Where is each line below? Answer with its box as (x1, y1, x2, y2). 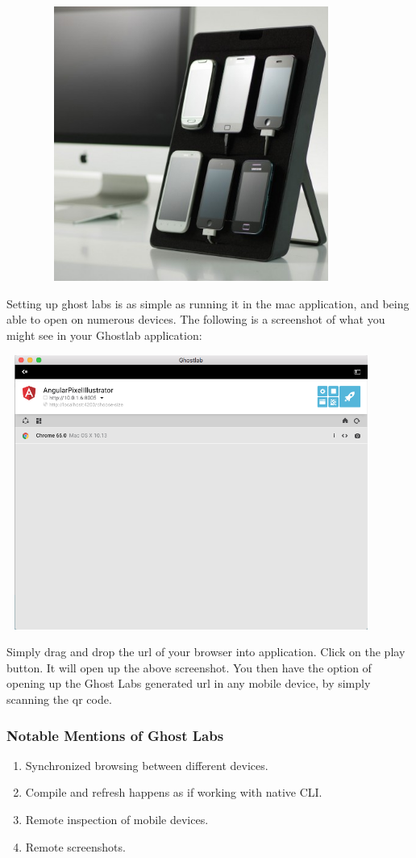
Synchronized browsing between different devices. (25, 756, 268, 773)
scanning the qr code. (6, 691, 112, 708)
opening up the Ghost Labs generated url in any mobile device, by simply (6, 675, 371, 692)
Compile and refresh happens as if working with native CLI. (25, 784, 322, 801)
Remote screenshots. (25, 838, 126, 855)
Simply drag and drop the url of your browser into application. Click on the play (6, 643, 406, 660)
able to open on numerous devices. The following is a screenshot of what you (6, 311, 385, 328)
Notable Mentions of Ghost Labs (6, 725, 224, 745)
